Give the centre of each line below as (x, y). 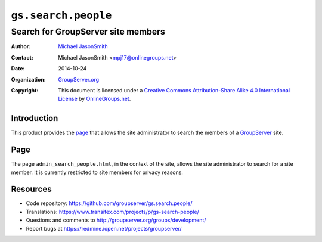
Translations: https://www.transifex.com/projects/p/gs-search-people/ (113, 212)
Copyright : (25, 90)
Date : (18, 69)
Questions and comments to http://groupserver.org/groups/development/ (116, 220)
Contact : (22, 57)
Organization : (28, 79)
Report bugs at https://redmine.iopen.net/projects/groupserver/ (104, 228)
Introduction (35, 118)
